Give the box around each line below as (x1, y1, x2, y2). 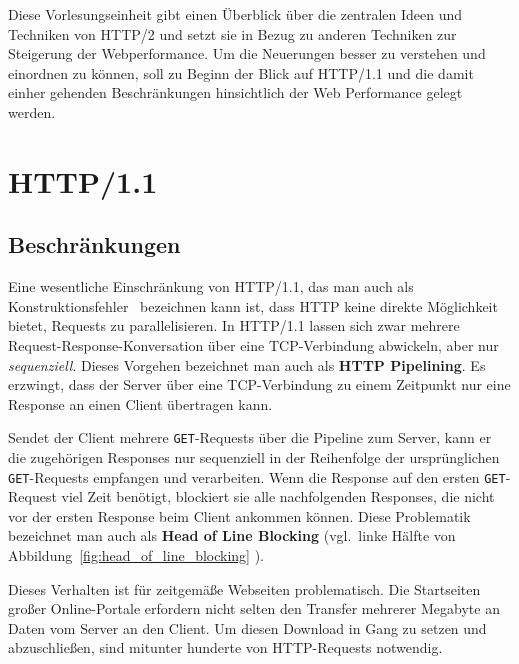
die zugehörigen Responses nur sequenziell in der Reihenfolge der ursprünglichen (8, 446, 500, 467)
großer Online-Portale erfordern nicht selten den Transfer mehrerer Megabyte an (8, 598, 500, 619)
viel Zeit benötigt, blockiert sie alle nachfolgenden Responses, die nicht (61, 486, 495, 507)
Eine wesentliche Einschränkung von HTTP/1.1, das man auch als (8, 276, 414, 297)
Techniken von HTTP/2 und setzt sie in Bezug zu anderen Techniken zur (8, 23, 457, 44)
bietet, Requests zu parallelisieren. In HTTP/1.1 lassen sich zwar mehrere (8, 315, 460, 336)
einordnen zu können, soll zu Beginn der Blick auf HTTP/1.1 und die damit (8, 62, 474, 83)
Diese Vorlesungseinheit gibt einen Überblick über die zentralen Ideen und (8, 4, 463, 24)
